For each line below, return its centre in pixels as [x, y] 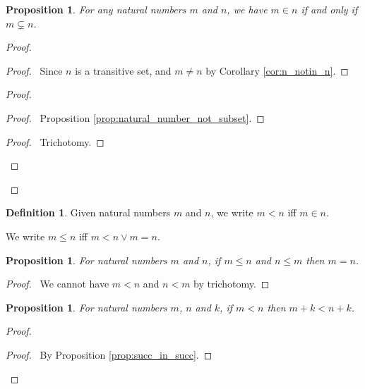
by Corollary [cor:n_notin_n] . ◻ [277, 70]
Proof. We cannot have [58, 284]
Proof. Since [34, 70]
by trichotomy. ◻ [232, 284]
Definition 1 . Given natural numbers [88, 212]
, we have [247, 9]
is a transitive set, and [123, 70]
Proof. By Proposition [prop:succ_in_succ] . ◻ [109, 354]
